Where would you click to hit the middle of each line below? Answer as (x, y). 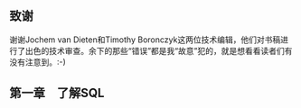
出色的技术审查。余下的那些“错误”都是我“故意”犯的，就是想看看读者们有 (159, 50)
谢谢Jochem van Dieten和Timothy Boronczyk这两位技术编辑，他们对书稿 (145, 40)
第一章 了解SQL (57, 93)
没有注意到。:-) (38, 62)
